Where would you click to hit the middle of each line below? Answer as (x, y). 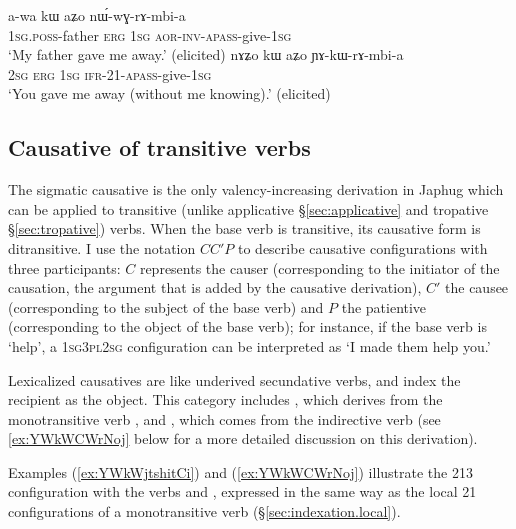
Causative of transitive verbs (159, 147)
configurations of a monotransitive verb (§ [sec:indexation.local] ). (204, 511)
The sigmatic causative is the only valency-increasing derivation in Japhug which (256, 189)
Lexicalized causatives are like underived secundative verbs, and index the (234, 379)
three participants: (64, 267)
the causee (477, 287)
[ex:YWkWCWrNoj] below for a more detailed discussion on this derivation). (243, 438)
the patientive (384, 306)
